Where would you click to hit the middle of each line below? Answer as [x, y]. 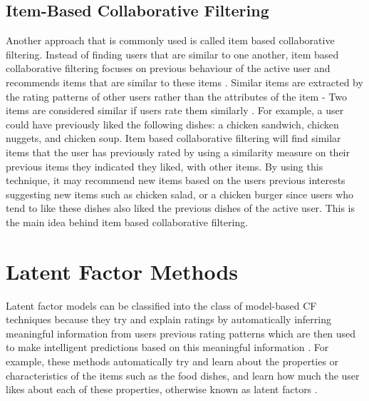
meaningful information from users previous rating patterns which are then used [181, 333]
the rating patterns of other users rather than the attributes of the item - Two [176, 96]
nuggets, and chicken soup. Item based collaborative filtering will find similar [173, 138]
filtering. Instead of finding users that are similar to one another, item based [172, 54]
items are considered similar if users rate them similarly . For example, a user [175, 110]
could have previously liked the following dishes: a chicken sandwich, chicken [172, 124]
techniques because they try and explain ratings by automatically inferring [168, 319]
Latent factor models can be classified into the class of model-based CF [161, 305]
